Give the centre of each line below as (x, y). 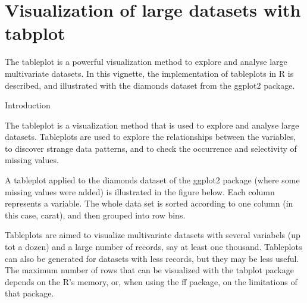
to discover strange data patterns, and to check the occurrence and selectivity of (151, 148)
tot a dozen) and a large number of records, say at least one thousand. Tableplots (153, 247)
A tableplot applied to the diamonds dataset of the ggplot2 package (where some (152, 180)
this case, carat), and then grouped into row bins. (95, 215)
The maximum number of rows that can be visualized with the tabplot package (149, 270)
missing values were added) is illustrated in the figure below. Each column (140, 191)
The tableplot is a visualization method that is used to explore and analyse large (152, 125)
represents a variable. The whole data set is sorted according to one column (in (149, 203)
